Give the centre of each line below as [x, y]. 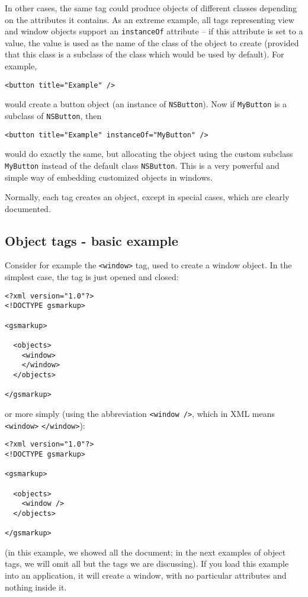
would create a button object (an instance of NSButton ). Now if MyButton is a [146, 104]
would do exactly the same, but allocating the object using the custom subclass [149, 154]
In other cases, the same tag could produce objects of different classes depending [151, 8]
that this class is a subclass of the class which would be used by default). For [145, 54]
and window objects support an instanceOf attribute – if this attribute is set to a [154, 31]
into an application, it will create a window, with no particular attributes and [146, 575]
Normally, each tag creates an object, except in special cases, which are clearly [147, 197]
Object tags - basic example [92, 240]
